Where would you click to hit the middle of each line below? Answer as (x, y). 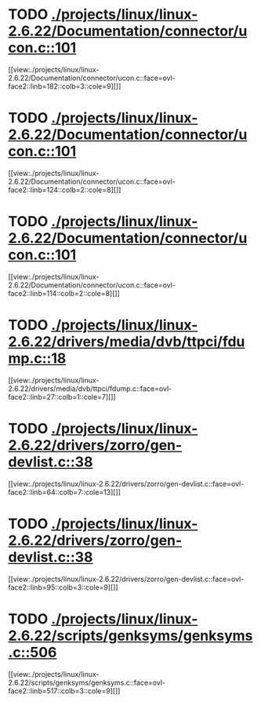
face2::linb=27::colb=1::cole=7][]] (62, 397)
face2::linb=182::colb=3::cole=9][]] (65, 86)
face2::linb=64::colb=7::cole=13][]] (65, 492)
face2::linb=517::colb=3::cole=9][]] (64, 691)
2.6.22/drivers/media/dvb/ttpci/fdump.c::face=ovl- (90, 388)
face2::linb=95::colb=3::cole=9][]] (63, 587)
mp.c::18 (37, 358)
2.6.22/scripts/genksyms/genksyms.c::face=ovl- (87, 682)
